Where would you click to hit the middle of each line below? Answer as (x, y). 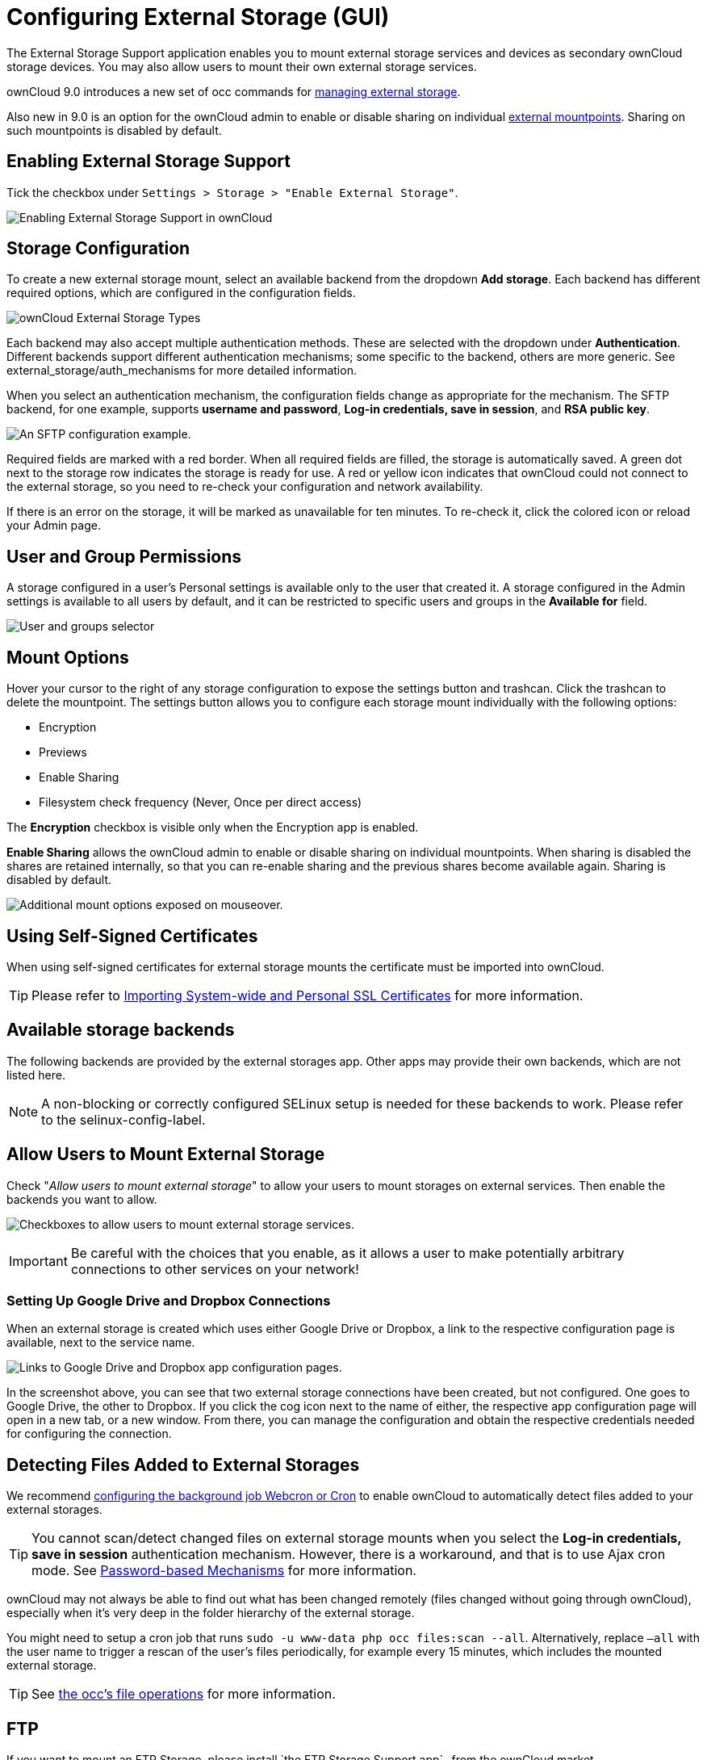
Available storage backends (121, 1030)
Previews (63, 752)
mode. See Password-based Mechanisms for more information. (224, 1571)
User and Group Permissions (124, 556)
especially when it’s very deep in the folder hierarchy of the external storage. (211, 1613)
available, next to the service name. (101, 1343)
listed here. (36, 1075)
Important (38, 1261)
